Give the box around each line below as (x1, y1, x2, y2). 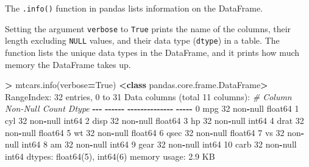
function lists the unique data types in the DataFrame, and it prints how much (5, 46, 300, 58)
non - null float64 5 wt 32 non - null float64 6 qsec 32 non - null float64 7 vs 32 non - (5, 126, 305, 138)
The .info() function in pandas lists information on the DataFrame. (5, 2, 263, 14)
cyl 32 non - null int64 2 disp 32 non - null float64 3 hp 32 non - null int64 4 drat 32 (5, 114, 304, 126)
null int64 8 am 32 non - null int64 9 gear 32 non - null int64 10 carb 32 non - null (5, 138, 297, 151)
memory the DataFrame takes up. (5, 58, 131, 70)
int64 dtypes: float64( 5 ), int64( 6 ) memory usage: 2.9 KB (5, 149, 215, 162)
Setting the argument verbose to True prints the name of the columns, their (5, 22, 291, 35)
